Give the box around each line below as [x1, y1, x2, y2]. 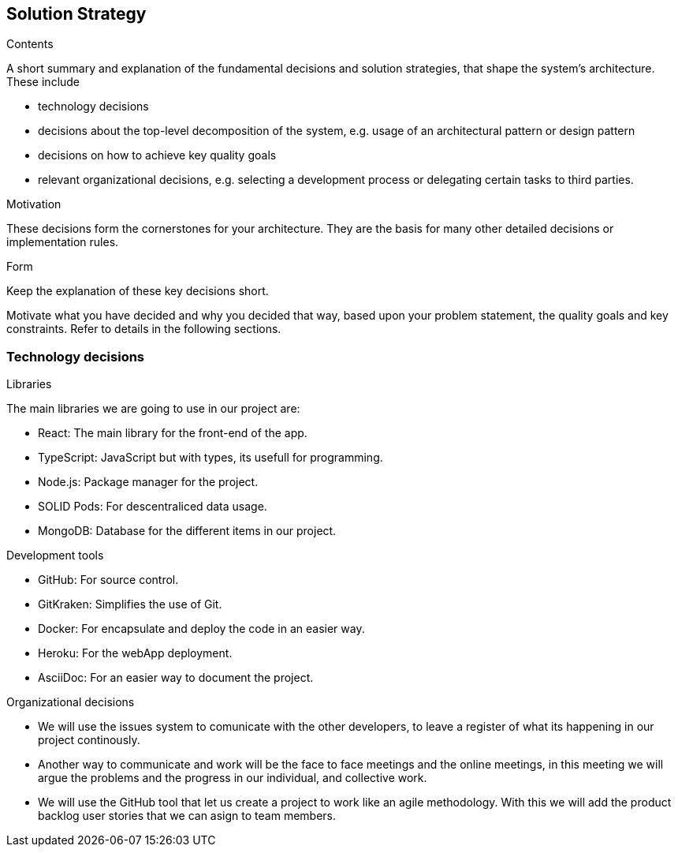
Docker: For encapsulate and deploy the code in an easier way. [38, 622, 365, 636]
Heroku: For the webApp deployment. [38, 646, 233, 660]
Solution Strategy [6, 4, 147, 24]
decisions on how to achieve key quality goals [38, 148, 277, 163]
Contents [6, 37, 54, 51]
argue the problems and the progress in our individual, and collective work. [38, 771, 427, 785]
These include [6, 75, 80, 89]
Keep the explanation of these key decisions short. [6, 284, 269, 298]
